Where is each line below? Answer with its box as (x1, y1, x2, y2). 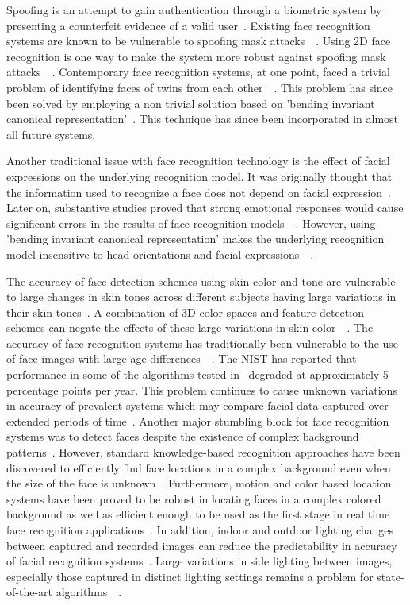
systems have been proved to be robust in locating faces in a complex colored (6, 490, 381, 507)
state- (377, 568, 404, 584)
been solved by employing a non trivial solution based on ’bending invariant (6, 94, 375, 111)
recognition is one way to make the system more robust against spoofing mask (6, 48, 386, 64)
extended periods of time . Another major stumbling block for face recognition (6, 412, 389, 429)
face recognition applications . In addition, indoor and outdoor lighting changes (6, 522, 394, 538)
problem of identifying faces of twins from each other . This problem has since (6, 79, 393, 95)
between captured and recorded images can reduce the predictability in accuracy (6, 537, 397, 553)
